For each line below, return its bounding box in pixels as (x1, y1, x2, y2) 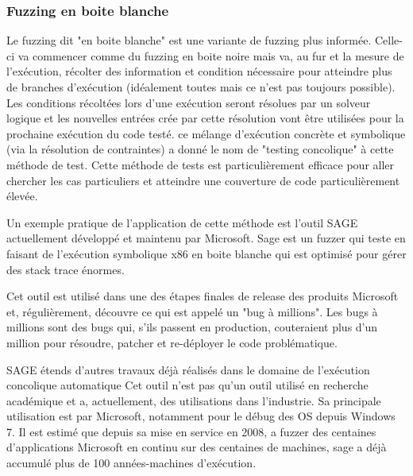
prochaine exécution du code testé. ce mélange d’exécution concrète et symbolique (6, 125, 406, 141)
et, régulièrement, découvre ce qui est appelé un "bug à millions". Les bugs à (6, 303, 378, 319)
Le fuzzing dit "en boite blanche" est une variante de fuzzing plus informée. (6, 32, 372, 48)
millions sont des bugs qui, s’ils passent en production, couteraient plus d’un (6, 319, 378, 335)
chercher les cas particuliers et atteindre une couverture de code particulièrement (6, 172, 400, 188)
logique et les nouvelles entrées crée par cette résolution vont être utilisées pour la (6, 110, 404, 126)
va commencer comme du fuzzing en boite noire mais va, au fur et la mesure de (17, 47, 404, 64)
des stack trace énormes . (6, 261, 125, 277)
